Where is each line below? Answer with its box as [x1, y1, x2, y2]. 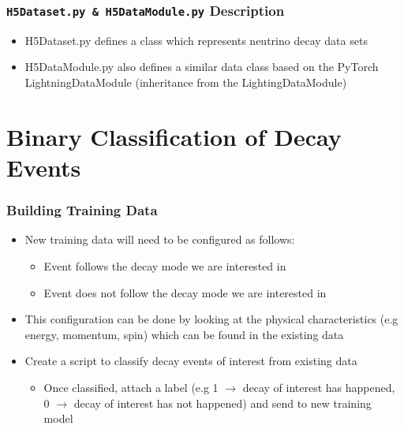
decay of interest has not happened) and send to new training [73, 394, 372, 411]
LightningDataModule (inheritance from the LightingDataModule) [24, 73, 347, 90]
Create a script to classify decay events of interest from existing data [24, 353, 357, 369]
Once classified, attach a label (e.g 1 [43, 379, 219, 395]
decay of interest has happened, [242, 379, 395, 395]
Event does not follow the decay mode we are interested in [43, 284, 327, 300]
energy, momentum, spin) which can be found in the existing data [24, 326, 344, 342]
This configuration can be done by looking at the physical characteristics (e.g [24, 311, 398, 327]
